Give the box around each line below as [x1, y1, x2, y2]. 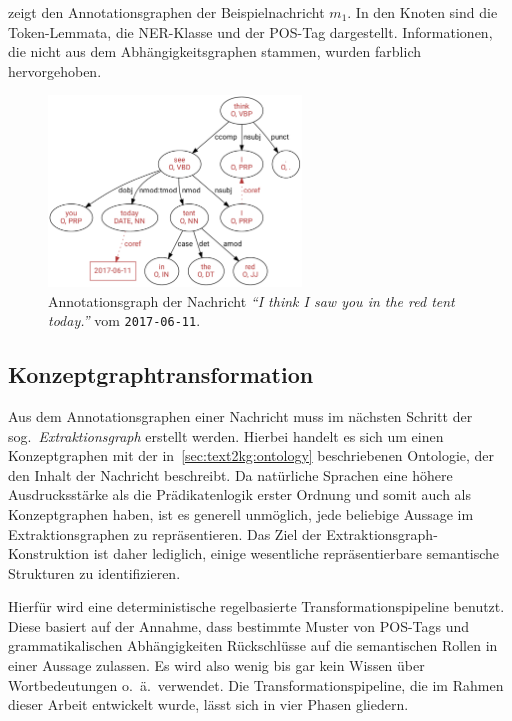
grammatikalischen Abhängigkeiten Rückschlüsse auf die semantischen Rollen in [8, 635, 498, 656]
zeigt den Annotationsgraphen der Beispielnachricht [8, 2, 325, 22]
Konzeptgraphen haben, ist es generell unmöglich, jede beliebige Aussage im [8, 503, 474, 524]
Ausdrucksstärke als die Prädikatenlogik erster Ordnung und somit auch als [8, 484, 471, 505]
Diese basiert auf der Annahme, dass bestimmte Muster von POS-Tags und [8, 615, 470, 636]
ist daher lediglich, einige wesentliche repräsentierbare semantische [93, 543, 500, 564]
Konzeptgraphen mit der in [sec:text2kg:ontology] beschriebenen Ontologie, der [8, 445, 495, 466]
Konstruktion [8, 543, 90, 564]
